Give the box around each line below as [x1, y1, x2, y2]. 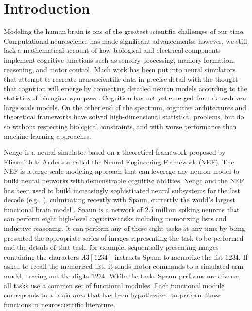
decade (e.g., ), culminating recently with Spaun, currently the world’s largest [4, 195, 235, 205]
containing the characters [4, 251, 79, 262]
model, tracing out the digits [4, 270, 89, 280]
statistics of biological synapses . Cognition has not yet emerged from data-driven [4, 93, 246, 103]
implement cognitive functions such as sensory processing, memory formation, [4, 54, 235, 65]
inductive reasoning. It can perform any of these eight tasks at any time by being [4, 223, 246, 233]
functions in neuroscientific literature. [4, 299, 115, 309]
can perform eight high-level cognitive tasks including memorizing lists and [4, 213, 227, 224]
